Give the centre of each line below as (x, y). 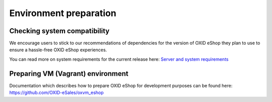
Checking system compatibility (59, 31)
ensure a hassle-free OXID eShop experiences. (58, 50)
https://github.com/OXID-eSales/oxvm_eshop (57, 92)
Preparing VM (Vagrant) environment (69, 74)
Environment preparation (63, 13)
